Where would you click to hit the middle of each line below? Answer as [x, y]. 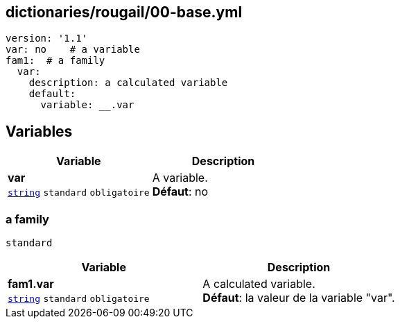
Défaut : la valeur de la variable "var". [299, 298]
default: [52, 94]
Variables [39, 131]
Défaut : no [180, 192]
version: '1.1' [47, 39]
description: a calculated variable [128, 83]
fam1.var [31, 284]
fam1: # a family [55, 61]
